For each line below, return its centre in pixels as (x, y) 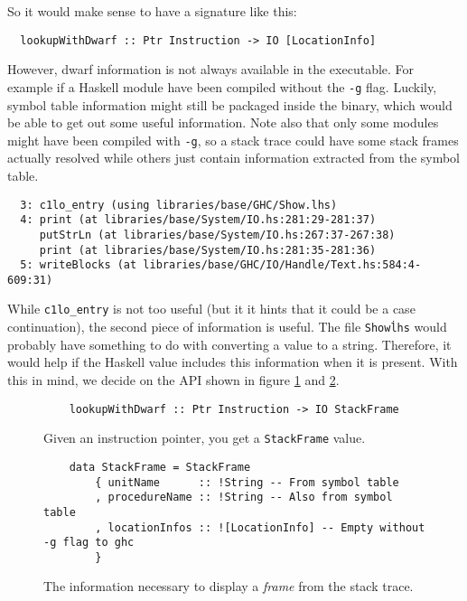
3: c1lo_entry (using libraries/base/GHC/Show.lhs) (179, 205)
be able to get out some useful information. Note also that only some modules (223, 122)
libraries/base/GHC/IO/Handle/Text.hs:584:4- (282, 265)
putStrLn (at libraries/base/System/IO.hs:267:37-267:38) (217, 235)
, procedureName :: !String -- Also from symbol (244, 498)
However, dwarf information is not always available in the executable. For (211, 69)
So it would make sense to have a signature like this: (152, 11)
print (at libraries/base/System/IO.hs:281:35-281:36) (208, 250)
